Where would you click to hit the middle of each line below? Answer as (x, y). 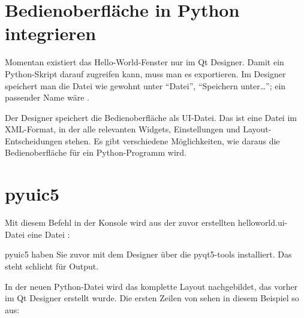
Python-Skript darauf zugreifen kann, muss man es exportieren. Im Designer (145, 73)
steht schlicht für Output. (52, 266)
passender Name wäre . (47, 97)
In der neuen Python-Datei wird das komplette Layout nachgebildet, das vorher (151, 286)
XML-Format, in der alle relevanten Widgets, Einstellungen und (123, 129)
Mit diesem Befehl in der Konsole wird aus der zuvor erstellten (120, 222)
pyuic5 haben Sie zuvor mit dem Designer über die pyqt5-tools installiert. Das (148, 254)
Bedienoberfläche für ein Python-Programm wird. (96, 152)
